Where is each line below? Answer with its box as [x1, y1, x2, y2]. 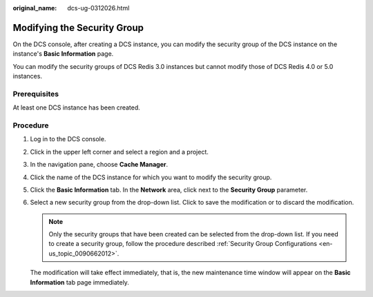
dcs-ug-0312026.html [67, 4, 130, 12]
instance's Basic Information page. [12, 50, 114, 58]
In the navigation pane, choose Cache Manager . [30, 161, 169, 169]
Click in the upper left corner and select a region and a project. [30, 147, 209, 156]
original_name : [12, 4, 57, 12]
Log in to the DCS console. [30, 135, 106, 143]
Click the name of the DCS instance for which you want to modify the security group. [30, 173, 272, 181]
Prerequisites [12, 89, 59, 99]
